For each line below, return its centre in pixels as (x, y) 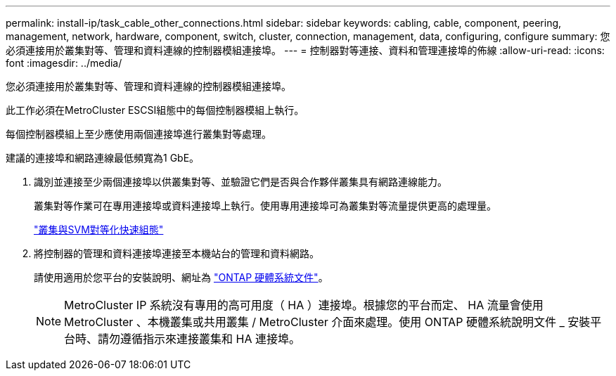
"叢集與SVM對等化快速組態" (99, 229)
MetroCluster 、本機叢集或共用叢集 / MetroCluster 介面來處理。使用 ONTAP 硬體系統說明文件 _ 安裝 (327, 322)
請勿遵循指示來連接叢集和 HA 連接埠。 (199, 339)
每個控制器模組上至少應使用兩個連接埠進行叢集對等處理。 (139, 134)
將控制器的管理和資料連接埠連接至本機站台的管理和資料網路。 (177, 253)
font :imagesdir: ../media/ (64, 63)
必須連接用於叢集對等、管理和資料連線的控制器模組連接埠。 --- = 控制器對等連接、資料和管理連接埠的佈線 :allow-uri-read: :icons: (305, 50)
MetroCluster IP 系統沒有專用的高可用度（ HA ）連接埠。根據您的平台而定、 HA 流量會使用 (304, 305)
